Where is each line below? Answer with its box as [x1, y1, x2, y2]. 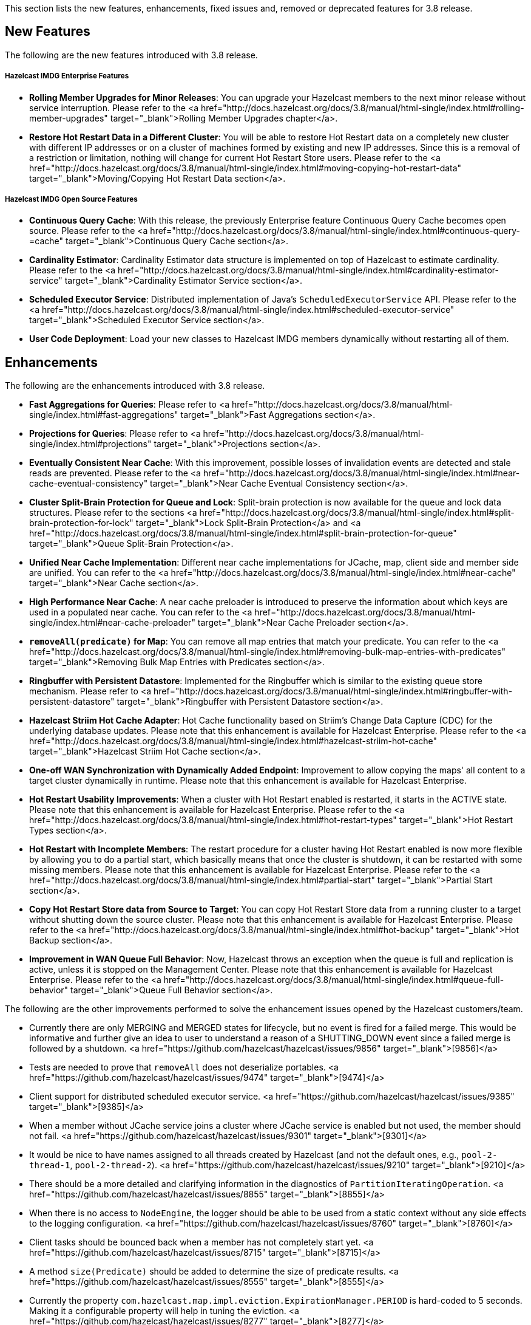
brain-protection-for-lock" [29, 518, 134, 529]
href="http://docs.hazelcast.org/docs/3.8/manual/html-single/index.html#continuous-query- [150, 225, 520, 236]
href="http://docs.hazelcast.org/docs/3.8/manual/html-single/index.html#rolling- [201, 102, 524, 113]
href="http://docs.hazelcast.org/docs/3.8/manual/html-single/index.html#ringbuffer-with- [154, 686, 513, 697]
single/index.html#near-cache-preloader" [29, 617, 195, 628]
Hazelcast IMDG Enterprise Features [5, 72, 129, 81]
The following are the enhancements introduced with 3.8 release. [5, 380, 265, 391]
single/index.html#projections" [29, 439, 152, 450]
